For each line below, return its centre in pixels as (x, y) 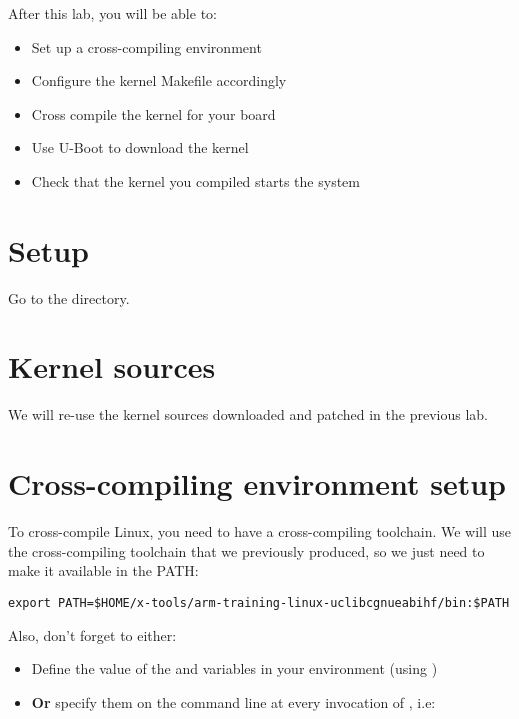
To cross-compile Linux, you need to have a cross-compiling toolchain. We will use (260, 531)
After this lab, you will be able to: (112, 13)
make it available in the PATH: (103, 570)
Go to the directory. (69, 297)
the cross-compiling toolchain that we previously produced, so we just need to (246, 550)
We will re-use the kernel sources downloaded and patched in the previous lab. (248, 414)
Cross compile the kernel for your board (153, 113)
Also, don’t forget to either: (92, 634)
